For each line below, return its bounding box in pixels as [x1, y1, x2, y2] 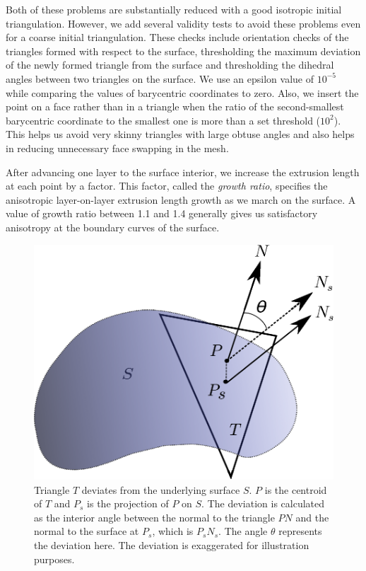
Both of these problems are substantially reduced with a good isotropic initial [6, 2, 342, 16]
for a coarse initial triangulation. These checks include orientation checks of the [6, 30, 349, 45]
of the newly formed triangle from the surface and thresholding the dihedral [6, 57, 334, 72]
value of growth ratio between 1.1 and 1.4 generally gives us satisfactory [6, 206, 318, 221]
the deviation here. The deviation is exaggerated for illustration [34, 538, 309, 553]
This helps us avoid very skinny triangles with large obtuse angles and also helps [6, 127, 355, 142]
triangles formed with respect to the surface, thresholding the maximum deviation [6, 43, 361, 58]
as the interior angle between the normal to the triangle [34, 509, 275, 524]
